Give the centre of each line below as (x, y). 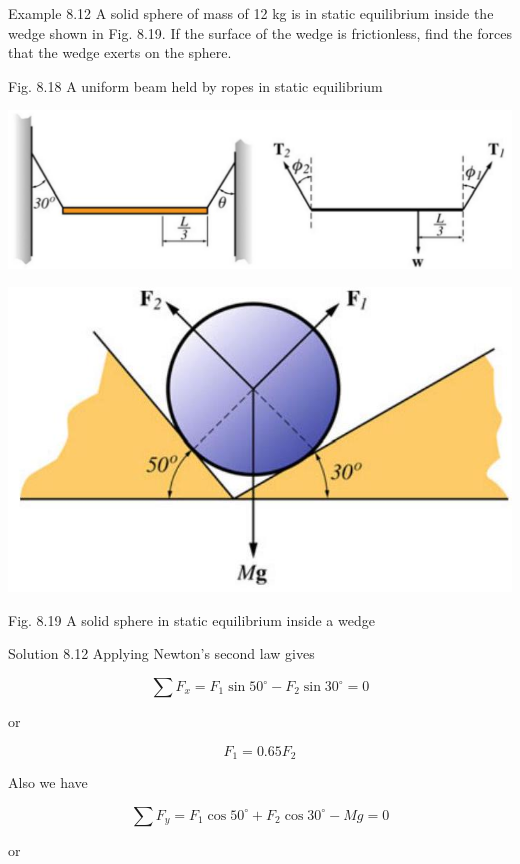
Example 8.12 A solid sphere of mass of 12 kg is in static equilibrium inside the (251, 13)
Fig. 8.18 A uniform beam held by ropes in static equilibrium (195, 85)
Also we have (48, 782)
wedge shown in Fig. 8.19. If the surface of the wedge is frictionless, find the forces (260, 32)
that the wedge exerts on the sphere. (120, 52)
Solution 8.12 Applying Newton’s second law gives (161, 653)
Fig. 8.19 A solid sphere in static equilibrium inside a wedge (191, 619)
